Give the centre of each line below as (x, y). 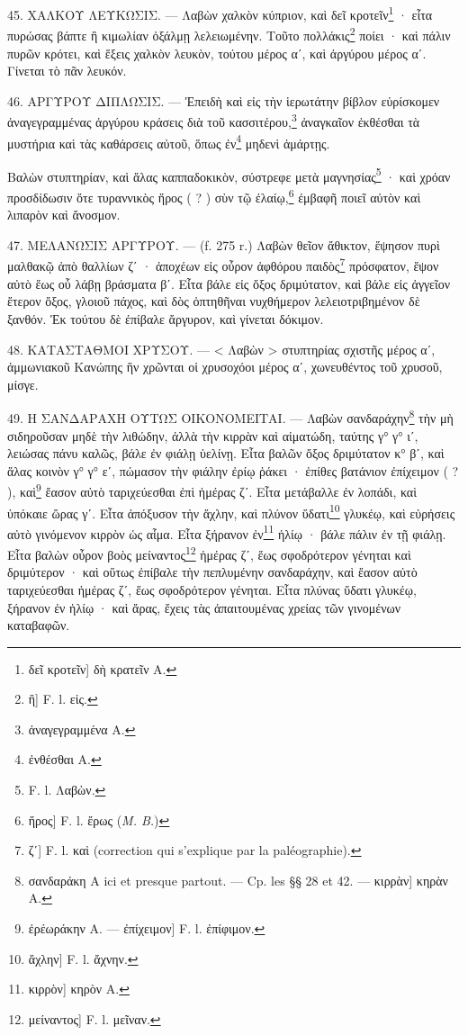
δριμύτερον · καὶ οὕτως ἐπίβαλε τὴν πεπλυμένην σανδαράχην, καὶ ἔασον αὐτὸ (212, 572)
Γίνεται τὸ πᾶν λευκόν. (67, 71)
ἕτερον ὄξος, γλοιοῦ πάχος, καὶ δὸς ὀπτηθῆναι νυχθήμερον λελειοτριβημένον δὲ (214, 301)
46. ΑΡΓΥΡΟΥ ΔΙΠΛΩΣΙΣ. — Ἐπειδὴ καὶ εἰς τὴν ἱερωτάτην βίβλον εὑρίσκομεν (224, 100)
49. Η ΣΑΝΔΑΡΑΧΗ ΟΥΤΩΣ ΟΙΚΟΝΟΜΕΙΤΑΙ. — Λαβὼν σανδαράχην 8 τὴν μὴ (230, 416)
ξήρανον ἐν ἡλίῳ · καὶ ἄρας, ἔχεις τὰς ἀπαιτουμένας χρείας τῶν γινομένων (204, 607)
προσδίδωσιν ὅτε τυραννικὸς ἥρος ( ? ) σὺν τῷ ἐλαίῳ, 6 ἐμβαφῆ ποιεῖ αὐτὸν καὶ (214, 196)
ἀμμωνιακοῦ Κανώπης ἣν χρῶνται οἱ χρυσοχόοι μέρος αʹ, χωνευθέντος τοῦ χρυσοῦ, (225, 367)
